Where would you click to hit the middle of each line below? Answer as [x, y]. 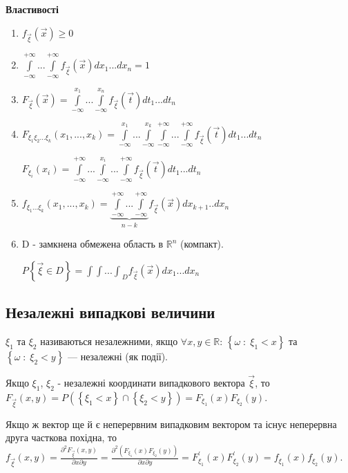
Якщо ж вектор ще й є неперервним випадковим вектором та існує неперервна [171, 424]
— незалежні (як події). [118, 356]
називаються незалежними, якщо [109, 341]
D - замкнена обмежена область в [93, 244]
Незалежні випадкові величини [110, 312]
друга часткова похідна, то [61, 437]
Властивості [32, 9]
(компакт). [202, 244]
